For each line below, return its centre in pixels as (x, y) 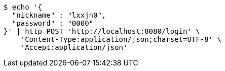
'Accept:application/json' (74, 47)
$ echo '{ (23, 7)
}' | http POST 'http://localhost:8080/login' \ (102, 31)
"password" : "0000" (53, 23)
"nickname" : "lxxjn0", (59, 15)
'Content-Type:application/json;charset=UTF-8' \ (121, 39)
